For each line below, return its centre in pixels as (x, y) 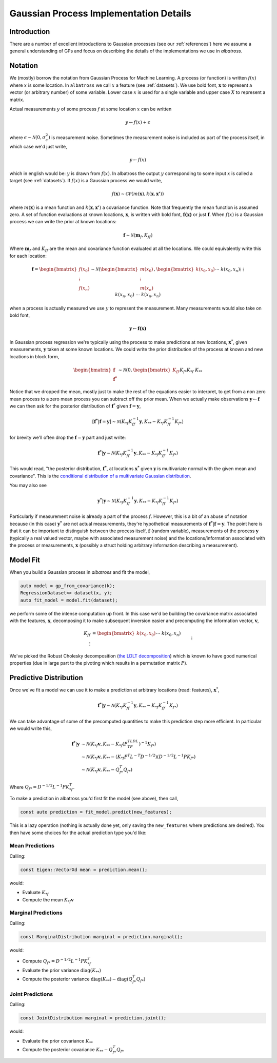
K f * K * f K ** (191, 371)
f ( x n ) (84, 289)
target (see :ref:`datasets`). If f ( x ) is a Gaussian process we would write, (86, 181)
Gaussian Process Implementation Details (101, 13)
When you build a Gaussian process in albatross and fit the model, (80, 572)
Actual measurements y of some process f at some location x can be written (91, 109)
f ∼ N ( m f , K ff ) (138, 236)
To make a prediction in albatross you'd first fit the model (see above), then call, (94, 799)
